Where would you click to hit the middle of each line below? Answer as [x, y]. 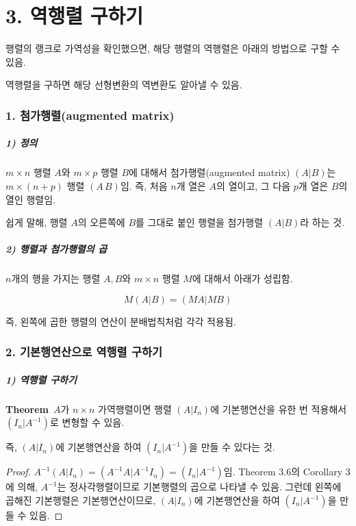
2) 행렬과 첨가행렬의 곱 [56, 249]
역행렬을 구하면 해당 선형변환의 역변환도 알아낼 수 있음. [124, 85]
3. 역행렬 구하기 [75, 15]
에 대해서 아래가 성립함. [242, 278]
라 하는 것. [322, 222]
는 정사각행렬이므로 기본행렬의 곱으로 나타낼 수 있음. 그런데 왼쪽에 [199, 487]
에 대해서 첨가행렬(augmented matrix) [209, 172]
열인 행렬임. [30, 199]
